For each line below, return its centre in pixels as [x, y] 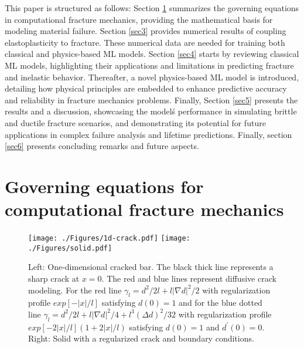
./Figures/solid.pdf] [70, 248]
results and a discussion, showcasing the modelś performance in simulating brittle [151, 111]
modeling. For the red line [75, 290]
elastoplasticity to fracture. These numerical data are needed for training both [145, 42]
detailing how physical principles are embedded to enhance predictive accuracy [146, 88]
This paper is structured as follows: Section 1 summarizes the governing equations [152, 8]
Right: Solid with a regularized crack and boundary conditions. [141, 338]
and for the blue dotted [221, 303]
